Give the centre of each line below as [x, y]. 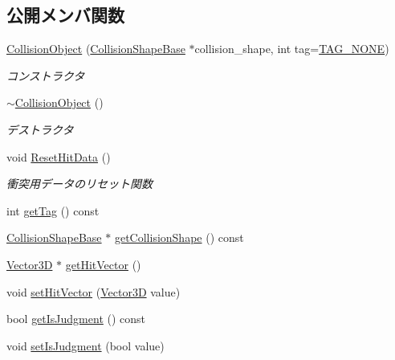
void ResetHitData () [59, 156]
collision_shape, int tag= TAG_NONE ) [292, 49]
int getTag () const [53, 210]
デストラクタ [40, 129]
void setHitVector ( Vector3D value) [94, 291]
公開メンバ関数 [65, 15]
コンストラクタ [46, 75]
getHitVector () [103, 264]
